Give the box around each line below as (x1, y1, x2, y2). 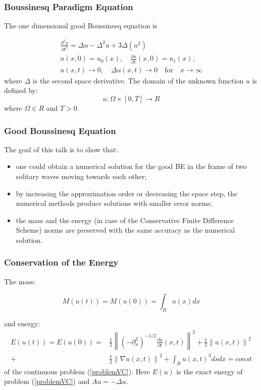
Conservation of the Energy (4, 256, 119, 269)
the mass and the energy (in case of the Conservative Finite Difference (16, 214, 234, 225)
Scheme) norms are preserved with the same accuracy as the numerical (16, 225, 235, 235)
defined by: (4, 85, 38, 96)
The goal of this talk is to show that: (4, 144, 118, 154)
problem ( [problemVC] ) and (4, 376, 90, 386)
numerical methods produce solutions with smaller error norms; (16, 198, 213, 208)
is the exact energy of (176, 366, 243, 376)
